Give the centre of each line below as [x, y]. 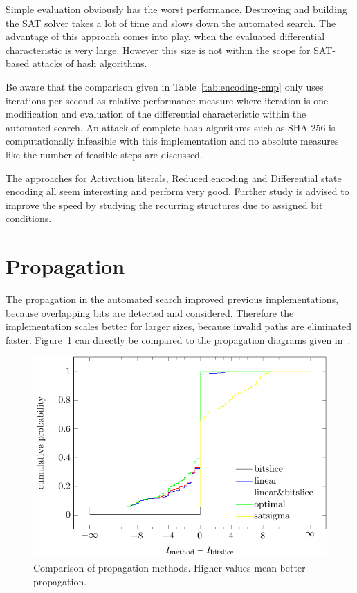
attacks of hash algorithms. [90, 63]
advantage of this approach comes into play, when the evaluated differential [165, 36]
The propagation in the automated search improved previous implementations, [172, 299]
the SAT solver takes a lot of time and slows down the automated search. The [171, 22]
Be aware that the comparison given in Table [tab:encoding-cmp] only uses [165, 86]
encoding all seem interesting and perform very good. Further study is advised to [177, 191]
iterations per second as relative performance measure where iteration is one [167, 100]
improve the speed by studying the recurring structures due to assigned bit [164, 204]
